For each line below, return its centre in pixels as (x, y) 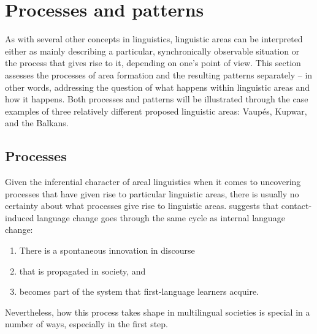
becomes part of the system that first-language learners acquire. (139, 291)
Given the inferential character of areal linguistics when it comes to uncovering (153, 182)
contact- (296, 206)
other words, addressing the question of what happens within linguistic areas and (157, 87)
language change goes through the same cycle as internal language (161, 217)
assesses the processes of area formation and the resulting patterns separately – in (159, 74)
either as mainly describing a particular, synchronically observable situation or (152, 51)
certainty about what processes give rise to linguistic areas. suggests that (142, 206)
